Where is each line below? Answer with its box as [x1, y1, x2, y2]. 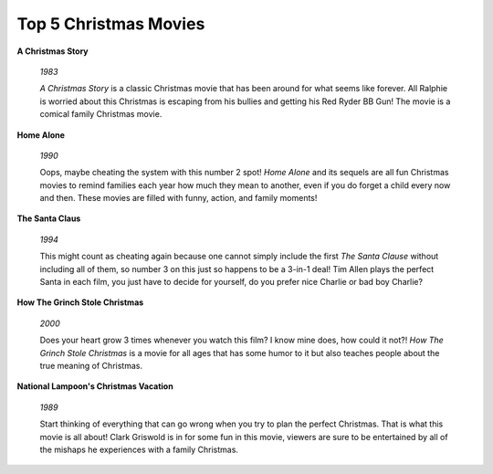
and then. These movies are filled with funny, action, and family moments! [39, 193, 318, 204]
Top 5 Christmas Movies [16, 14, 205, 34]
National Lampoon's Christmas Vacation [16, 381, 173, 392]
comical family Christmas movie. [39, 109, 163, 120]
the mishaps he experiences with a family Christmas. [39, 444, 239, 455]
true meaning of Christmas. [39, 360, 143, 371]
